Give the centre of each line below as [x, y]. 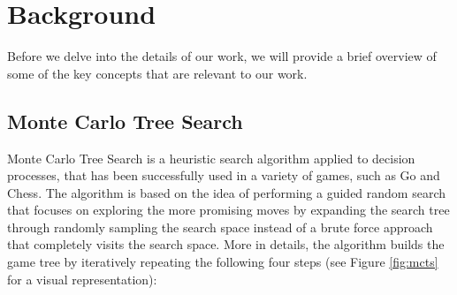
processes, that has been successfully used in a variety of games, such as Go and [224, 175]
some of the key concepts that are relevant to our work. [157, 73]
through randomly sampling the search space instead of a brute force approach [220, 227]
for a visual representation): [82, 279]
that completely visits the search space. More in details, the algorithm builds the [226, 244]
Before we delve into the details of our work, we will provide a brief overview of [222, 56]
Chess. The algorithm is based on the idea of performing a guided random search [227, 192]
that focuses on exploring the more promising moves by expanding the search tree [228, 210]
